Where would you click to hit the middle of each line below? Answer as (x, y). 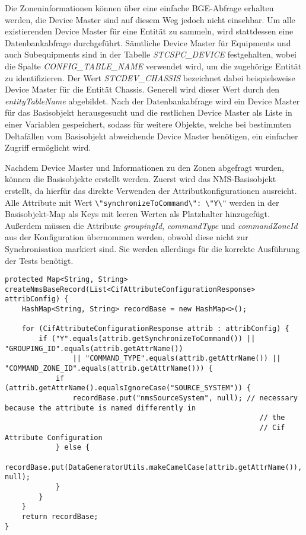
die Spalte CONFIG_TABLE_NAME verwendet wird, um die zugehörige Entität (153, 66)
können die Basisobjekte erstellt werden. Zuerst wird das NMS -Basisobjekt (141, 179)
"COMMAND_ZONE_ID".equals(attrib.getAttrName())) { (109, 369)
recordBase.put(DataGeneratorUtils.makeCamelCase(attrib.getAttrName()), (154, 467)
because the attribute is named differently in (101, 408)
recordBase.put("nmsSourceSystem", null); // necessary (185, 398)
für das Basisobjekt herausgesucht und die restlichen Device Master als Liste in (149, 112)
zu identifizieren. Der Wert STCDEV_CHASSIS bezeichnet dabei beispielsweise (150, 77)
